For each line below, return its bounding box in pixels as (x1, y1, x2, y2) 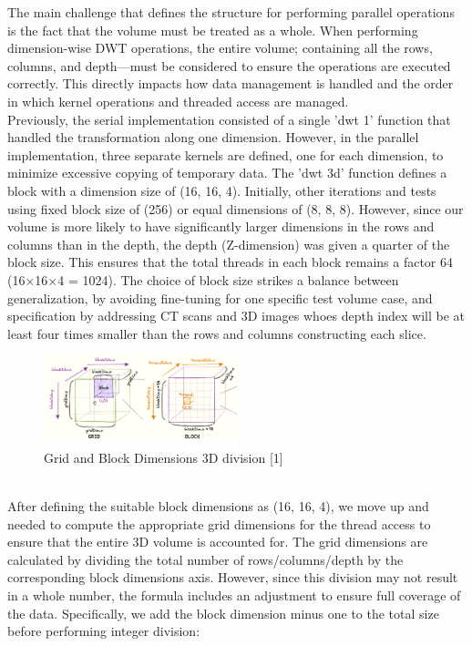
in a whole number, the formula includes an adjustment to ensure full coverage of (7, 586, 461, 605)
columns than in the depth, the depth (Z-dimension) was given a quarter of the (7, 234, 450, 253)
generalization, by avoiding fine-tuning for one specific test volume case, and (7, 288, 433, 307)
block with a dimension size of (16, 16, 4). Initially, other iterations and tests (7, 180, 436, 200)
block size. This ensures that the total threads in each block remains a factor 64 (7, 252, 454, 272)
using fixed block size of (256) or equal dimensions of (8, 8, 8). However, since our (7, 199, 464, 218)
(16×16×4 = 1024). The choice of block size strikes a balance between (7, 270, 399, 289)
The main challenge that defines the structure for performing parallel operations (7, 3, 455, 21)
